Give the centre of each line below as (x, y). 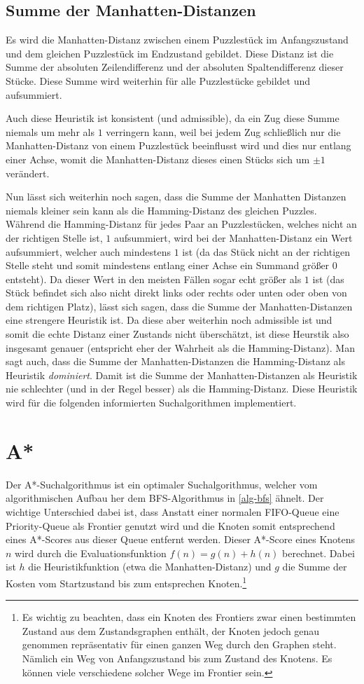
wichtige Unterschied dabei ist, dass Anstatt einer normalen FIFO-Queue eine (173, 511)
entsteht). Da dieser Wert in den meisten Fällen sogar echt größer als (154, 279)
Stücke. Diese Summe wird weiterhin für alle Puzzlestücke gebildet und (158, 80)
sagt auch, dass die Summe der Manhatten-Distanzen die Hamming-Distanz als (176, 361)
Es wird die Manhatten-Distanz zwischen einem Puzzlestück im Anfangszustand (177, 40)
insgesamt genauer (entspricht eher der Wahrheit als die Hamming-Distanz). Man (180, 347)
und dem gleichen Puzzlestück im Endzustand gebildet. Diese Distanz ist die (170, 53)
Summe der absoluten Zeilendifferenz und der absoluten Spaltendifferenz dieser (175, 67)
